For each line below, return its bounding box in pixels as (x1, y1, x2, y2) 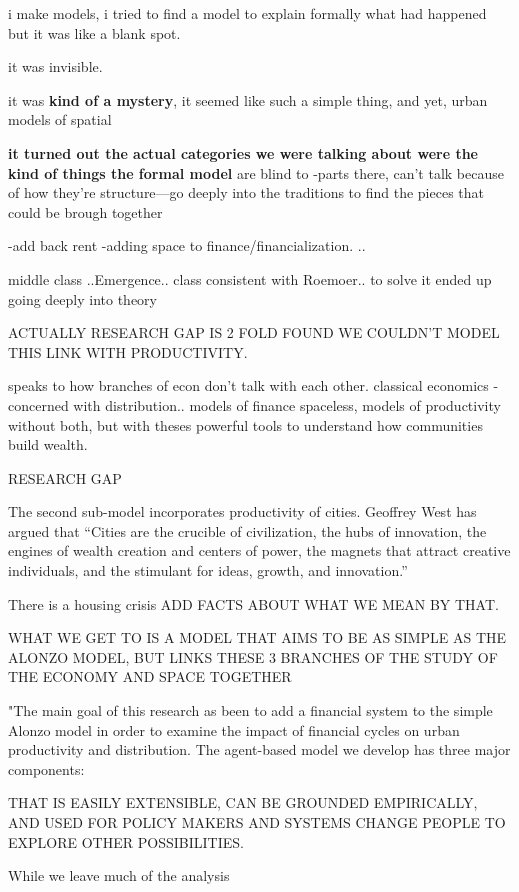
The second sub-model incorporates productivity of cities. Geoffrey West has (8, 501, 477, 522)
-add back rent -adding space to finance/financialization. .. (8, 235, 366, 256)
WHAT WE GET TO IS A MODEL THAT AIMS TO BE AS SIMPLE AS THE (8, 627, 507, 648)
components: (8, 758, 85, 779)
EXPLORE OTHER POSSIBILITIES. (8, 831, 244, 852)
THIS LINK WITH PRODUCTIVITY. (8, 341, 248, 362)
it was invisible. (8, 56, 103, 77)
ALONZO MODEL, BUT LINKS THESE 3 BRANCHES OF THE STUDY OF (8, 646, 498, 667)
